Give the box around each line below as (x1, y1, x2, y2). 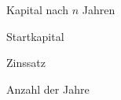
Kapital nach (6, 2, 68, 17)
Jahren (82, 2, 115, 17)
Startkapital (6, 28, 64, 44)
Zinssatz (6, 54, 46, 71)
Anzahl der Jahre (6, 80, 90, 97)
